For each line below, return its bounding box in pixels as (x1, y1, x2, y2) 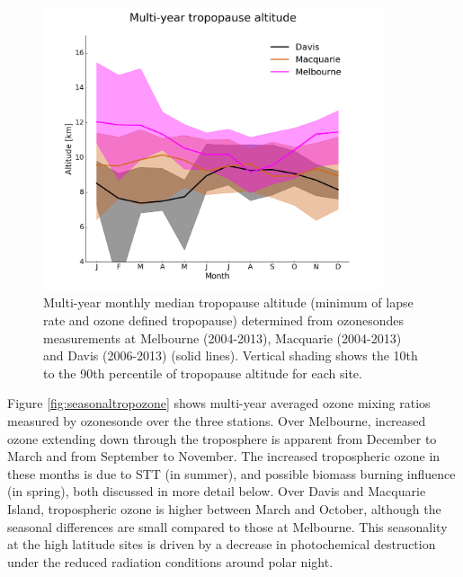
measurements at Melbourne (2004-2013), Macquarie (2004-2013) (43, 328, 402, 347)
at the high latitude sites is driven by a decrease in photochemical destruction (7, 535, 436, 554)
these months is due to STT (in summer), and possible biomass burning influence (7, 464, 456, 483)
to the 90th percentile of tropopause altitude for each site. (43, 363, 362, 382)
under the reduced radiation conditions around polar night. (7, 552, 334, 571)
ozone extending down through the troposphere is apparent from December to (7, 429, 437, 448)
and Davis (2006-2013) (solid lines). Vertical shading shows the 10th (43, 346, 418, 365)
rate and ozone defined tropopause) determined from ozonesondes (43, 311, 404, 329)
